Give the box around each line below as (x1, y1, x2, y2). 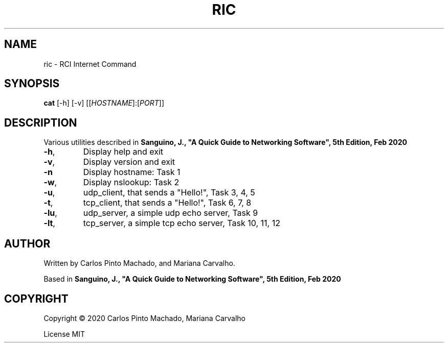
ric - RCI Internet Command (43, 59, 137, 68)
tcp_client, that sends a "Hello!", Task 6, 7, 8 (83, 197, 252, 208)
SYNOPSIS (4, 77, 60, 90)
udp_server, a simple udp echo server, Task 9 (83, 208, 258, 218)
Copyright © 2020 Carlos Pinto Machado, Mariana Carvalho (43, 313, 245, 323)
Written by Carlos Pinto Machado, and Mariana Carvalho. (43, 259, 235, 268)
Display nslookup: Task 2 (83, 177, 180, 188)
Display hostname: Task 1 (83, 167, 181, 178)
